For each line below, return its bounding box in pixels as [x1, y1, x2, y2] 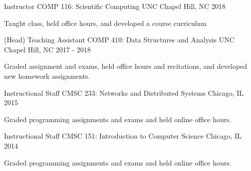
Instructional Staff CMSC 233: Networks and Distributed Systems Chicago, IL [4, 87, 244, 98]
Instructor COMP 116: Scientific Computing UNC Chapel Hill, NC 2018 [4, 1, 226, 11]
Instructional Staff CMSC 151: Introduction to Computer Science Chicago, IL [4, 131, 242, 141]
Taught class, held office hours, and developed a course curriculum [4, 17, 207, 28]
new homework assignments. [4, 70, 90, 81]
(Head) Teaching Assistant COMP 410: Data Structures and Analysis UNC [4, 34, 235, 45]
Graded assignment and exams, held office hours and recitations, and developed [4, 61, 248, 71]
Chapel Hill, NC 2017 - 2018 [4, 44, 91, 54]
